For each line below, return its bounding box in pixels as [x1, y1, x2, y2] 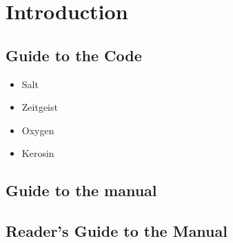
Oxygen [21, 123, 54, 137]
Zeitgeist [21, 100, 58, 114]
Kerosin [21, 146, 54, 160]
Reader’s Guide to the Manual [6, 220, 227, 242]
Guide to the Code [6, 44, 142, 65]
